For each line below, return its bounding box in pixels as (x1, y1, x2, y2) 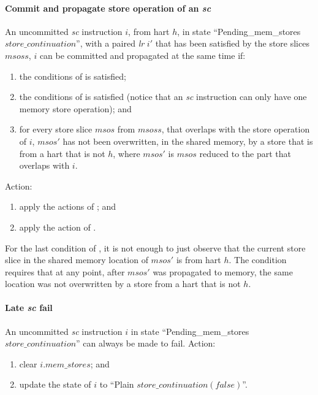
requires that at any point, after (5, 265, 125, 278)
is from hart (176, 253, 221, 266)
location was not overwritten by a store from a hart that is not (5, 277, 241, 290)
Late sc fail (5, 301, 53, 314)
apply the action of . (19, 220, 96, 233)
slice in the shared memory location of (5, 253, 148, 266)
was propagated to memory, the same (153, 265, 293, 278)
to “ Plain (99, 378, 134, 391)
